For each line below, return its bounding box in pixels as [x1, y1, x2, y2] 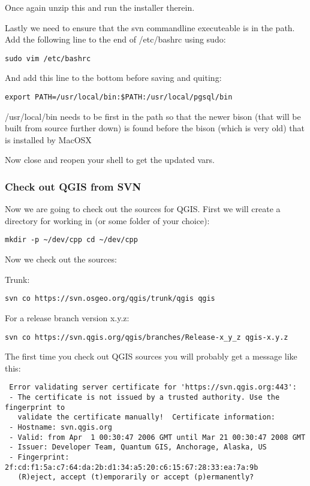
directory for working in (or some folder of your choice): [5, 214, 210, 227]
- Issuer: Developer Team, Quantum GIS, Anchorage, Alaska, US [9, 443, 267, 452]
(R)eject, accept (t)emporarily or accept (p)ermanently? [17, 473, 254, 482]
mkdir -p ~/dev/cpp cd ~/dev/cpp [5, 236, 138, 244]
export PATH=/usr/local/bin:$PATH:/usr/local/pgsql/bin [5, 93, 233, 102]
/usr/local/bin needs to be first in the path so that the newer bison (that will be [5, 110, 301, 122]
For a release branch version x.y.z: [5, 311, 130, 324]
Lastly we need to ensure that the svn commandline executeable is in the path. [5, 21, 295, 34]
